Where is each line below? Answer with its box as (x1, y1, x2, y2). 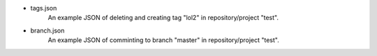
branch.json (30, 26, 65, 35)
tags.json (30, 4, 57, 12)
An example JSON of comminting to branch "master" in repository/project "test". (47, 36, 279, 44)
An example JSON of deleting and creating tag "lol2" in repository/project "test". (47, 14, 279, 22)
